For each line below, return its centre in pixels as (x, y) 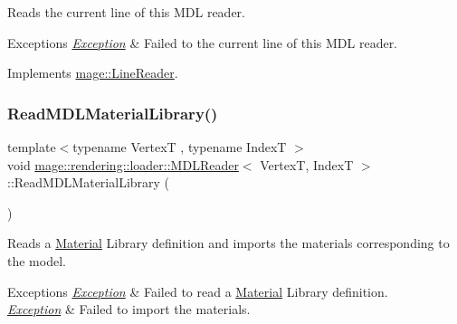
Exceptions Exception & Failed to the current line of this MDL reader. (203, 42)
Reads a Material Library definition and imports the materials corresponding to (228, 243)
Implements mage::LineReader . (93, 73)
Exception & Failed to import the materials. (129, 309)
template (32, 147)
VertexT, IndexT (307, 164)
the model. (37, 260)
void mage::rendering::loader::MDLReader (123, 164)
